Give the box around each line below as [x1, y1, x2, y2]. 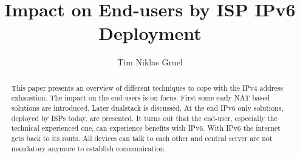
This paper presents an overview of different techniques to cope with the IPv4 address [11, 82, 284, 93]
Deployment [98, 21, 202, 45]
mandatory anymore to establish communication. [11, 143, 166, 153]
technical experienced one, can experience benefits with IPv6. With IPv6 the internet [11, 123, 281, 133]
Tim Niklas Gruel [117, 56, 183, 68]
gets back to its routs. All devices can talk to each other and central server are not [11, 133, 273, 143]
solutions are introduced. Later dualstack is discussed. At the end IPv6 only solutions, [11, 103, 284, 113]
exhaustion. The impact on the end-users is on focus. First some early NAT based [11, 93, 270, 103]
